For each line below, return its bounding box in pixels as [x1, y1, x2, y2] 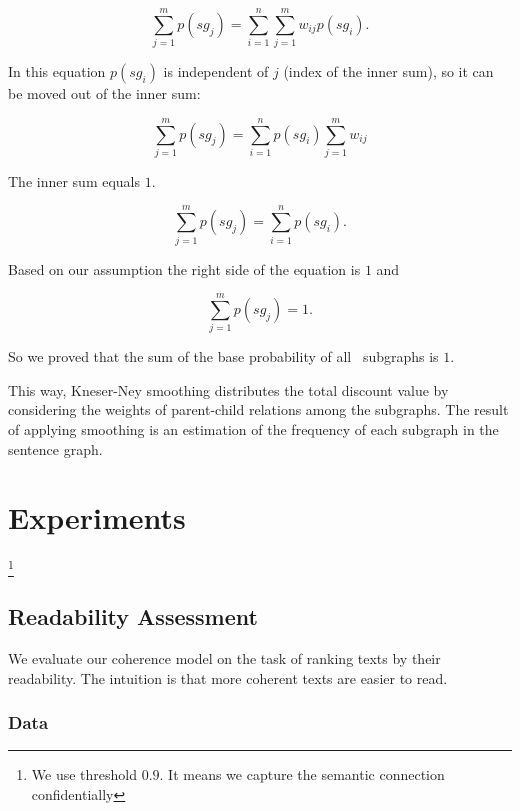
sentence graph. [8, 438, 103, 459]
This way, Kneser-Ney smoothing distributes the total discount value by [8, 379, 449, 400]
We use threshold [31, 764, 137, 785]
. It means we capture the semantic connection [159, 764, 445, 785]
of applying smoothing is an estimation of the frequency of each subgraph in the [8, 419, 499, 440]
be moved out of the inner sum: [8, 83, 201, 104]
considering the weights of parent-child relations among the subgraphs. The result [8, 399, 509, 420]
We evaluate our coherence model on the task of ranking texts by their [8, 647, 441, 668]
